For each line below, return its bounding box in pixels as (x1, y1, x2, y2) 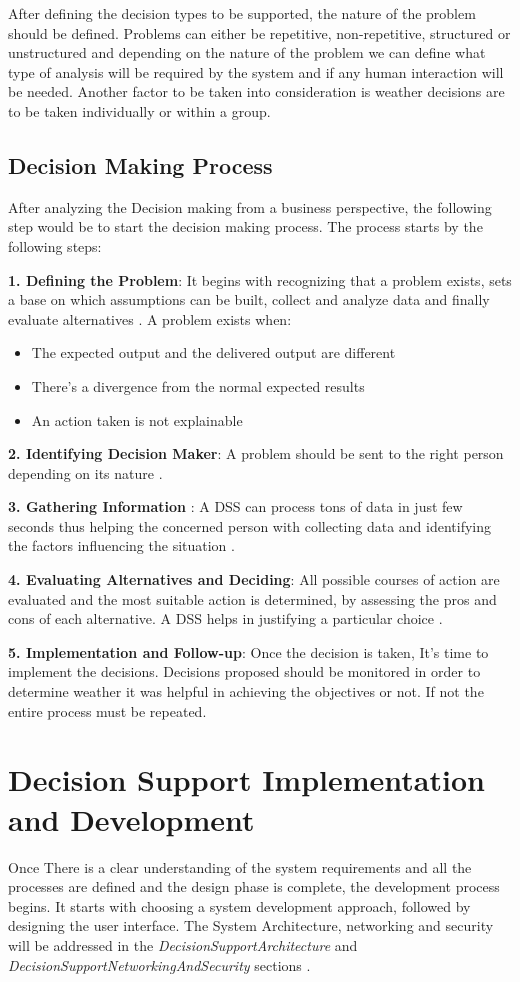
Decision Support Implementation (8, 759, 485, 800)
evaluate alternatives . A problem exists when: (8, 308, 292, 329)
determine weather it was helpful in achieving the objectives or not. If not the (8, 681, 484, 702)
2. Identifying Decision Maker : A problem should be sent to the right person (8, 443, 504, 464)
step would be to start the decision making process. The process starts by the (8, 216, 483, 237)
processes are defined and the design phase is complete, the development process (8, 876, 500, 897)
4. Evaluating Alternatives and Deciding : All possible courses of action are (8, 569, 500, 590)
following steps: (8, 235, 102, 256)
